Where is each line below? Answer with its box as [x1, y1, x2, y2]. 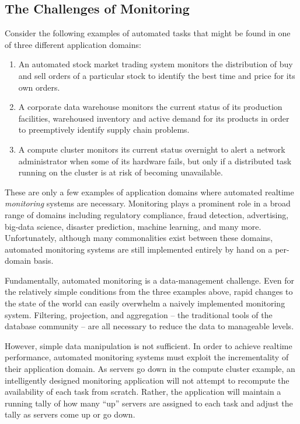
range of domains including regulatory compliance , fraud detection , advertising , [5, 208, 289, 220]
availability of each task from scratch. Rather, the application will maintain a [5, 385, 281, 398]
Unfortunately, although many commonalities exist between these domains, [5, 232, 273, 244]
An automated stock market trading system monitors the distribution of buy [18, 58, 293, 70]
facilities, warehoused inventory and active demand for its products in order [18, 112, 289, 124]
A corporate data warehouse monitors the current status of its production [18, 101, 282, 113]
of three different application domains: [5, 38, 141, 50]
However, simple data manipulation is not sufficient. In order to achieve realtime [5, 339, 292, 351]
